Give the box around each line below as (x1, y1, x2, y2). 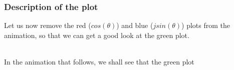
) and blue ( (116, 20, 153, 30)
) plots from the (181, 20, 230, 30)
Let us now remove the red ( (4, 20, 91, 30)
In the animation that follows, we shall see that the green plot (4, 56, 194, 66)
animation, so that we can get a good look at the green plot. (4, 29, 189, 40)
